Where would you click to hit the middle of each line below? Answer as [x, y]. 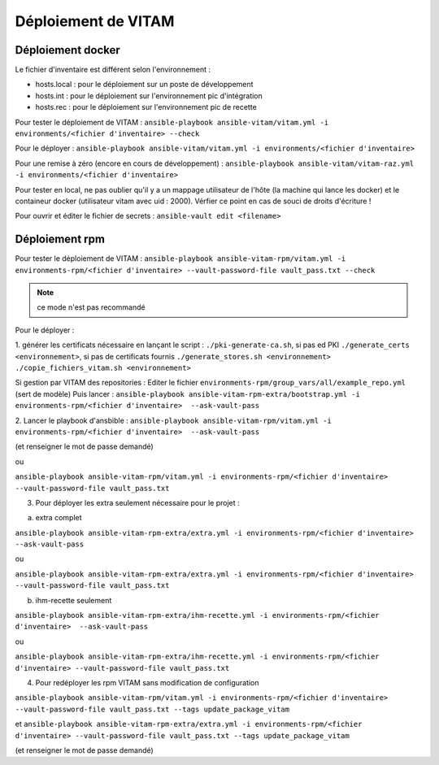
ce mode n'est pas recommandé [91, 307]
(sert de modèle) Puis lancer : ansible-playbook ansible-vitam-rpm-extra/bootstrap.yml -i [188, 393]
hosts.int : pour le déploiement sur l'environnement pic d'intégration [149, 96]
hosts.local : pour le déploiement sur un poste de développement [144, 85]
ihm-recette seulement [74, 600]
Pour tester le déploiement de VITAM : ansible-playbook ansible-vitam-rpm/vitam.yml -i [180, 259]
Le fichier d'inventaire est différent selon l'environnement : [113, 70]
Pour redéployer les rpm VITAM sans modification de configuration [147, 682]
